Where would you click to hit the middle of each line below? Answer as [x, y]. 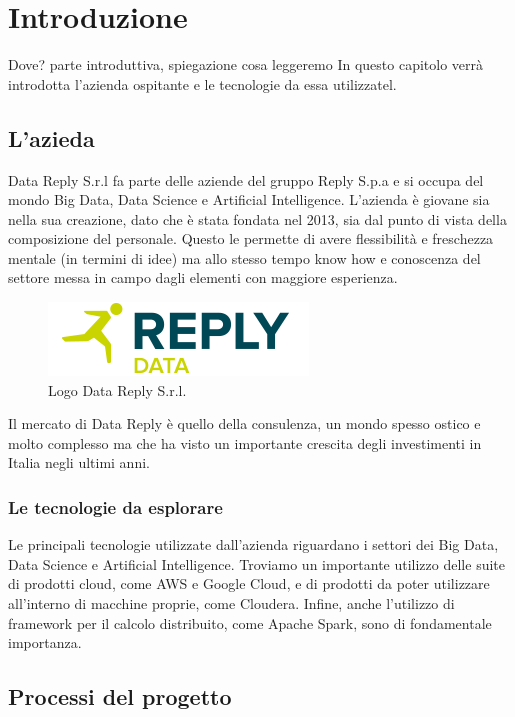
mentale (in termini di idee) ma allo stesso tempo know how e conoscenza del [244, 257]
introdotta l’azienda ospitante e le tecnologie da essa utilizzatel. [202, 83]
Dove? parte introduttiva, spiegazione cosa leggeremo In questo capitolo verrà [246, 64]
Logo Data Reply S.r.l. [117, 389]
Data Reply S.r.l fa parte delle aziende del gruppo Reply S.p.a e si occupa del [246, 179]
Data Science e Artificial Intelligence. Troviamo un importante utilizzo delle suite [256, 563]
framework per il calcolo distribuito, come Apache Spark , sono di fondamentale [250, 622]
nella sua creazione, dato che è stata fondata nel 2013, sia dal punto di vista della [257, 218]
